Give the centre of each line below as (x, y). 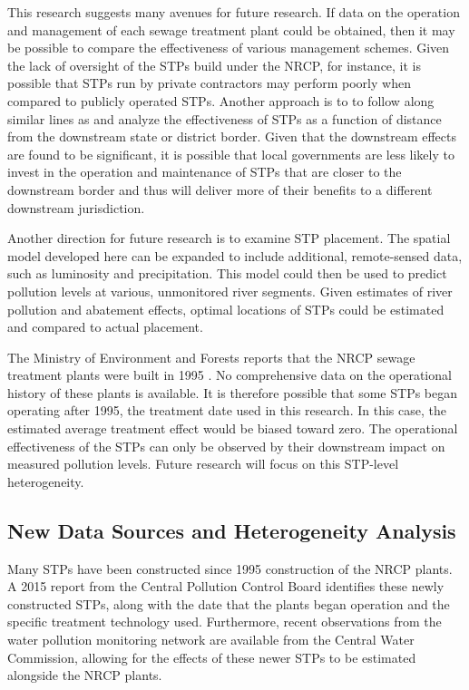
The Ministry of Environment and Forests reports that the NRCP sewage (211, 357)
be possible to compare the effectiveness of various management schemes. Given (229, 48)
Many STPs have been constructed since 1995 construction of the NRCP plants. (230, 568)
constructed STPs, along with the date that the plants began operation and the (229, 603)
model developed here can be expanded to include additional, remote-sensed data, (235, 255)
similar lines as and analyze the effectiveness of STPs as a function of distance (225, 118)
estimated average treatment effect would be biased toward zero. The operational (233, 428)
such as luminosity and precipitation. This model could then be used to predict (227, 273)
